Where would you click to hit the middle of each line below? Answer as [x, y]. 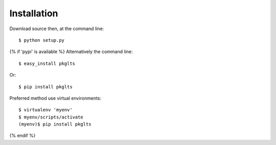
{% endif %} [22, 136]
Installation [34, 13]
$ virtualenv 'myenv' [45, 110]
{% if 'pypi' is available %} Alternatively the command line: [71, 52]
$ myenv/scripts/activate [51, 117]
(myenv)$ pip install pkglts [55, 124]
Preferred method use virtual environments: [55, 98]
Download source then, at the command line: [57, 29]
